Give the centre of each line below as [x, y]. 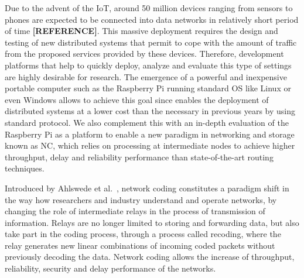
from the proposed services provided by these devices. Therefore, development [144, 54]
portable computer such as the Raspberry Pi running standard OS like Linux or [148, 88]
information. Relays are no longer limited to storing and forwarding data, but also [152, 222]
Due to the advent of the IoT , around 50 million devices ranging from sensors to [149, 8]
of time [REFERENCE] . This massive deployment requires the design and [141, 31]
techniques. [25, 168]
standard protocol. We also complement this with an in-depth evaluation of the [147, 122]
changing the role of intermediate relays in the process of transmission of [135, 211]
